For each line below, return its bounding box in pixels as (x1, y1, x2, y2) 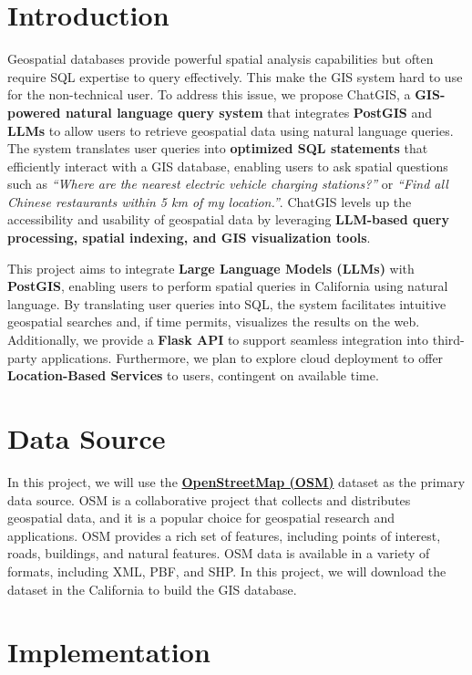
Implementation (7, 633, 210, 670)
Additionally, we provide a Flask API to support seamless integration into (7, 330, 429, 349)
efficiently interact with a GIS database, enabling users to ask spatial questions (7, 156, 448, 175)
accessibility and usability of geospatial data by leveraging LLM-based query (7, 210, 449, 229)
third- (432, 330, 465, 349)
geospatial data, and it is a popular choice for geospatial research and (7, 508, 395, 527)
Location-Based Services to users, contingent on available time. (7, 366, 379, 385)
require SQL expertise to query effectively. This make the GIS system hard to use (7, 67, 463, 86)
